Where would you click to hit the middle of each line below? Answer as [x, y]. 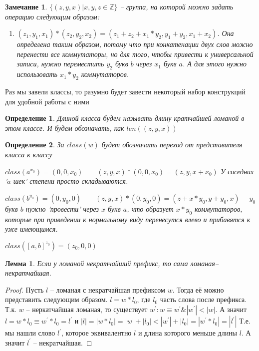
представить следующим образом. [56, 299]
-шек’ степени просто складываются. [69, 181]
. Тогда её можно [198, 289]
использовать [37, 74]
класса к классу [29, 154]
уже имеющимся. [31, 229]
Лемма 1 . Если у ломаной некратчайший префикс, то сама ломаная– [112, 263]
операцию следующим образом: [52, 16]
